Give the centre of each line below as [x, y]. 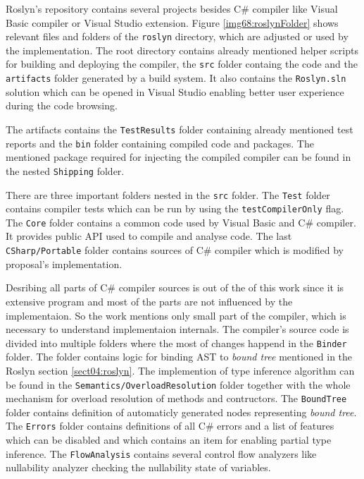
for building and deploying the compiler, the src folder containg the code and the [182, 64]
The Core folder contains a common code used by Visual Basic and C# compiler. [181, 222]
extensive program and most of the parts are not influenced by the [149, 301]
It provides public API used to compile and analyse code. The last [149, 236]
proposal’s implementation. [64, 263]
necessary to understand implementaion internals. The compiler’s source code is [177, 329]
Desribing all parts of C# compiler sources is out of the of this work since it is [175, 287]
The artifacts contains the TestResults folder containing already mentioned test [180, 129]
